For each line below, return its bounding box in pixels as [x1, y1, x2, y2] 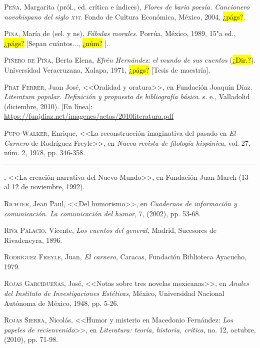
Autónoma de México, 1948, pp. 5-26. [4, 297, 119, 308]
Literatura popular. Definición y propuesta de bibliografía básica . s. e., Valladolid [4, 91, 250, 102]
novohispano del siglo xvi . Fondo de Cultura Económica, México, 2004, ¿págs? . [4, 11, 245, 22]
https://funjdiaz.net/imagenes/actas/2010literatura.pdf [4, 111, 174, 121]
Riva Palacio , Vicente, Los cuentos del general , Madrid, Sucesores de [4, 225, 216, 235]
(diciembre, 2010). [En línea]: [4, 101, 93, 111]
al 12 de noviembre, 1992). [4, 181, 85, 192]
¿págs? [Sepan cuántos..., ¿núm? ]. [4, 38, 109, 48]
